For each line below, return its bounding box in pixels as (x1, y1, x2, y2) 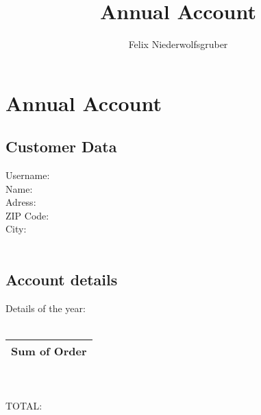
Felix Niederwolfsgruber (128, 37, 228, 51)
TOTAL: (5, 399, 42, 413)
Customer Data (5, 136, 117, 157)
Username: (5, 168, 50, 182)
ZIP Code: (5, 208, 49, 222)
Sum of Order (11, 343, 87, 359)
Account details (5, 269, 118, 290)
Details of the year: (5, 300, 86, 315)
